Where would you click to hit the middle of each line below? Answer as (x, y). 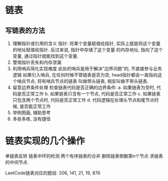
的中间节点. (17, 162)
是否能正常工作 (35, 106)
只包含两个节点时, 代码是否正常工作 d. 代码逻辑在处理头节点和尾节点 (83, 100)
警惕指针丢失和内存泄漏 (37, 62)
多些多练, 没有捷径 (32, 119)
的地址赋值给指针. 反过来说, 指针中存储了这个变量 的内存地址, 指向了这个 (88, 50)
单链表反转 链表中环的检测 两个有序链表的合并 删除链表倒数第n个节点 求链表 (84, 156)
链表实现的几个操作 (45, 141)
